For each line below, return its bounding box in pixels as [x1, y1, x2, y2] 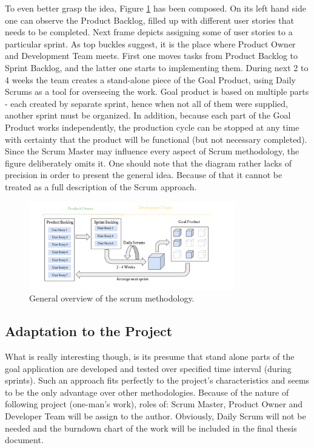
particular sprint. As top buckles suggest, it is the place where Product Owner [5, 37, 296, 50]
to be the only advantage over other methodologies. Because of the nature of [5, 385, 289, 398]
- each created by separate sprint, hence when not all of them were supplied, [5, 97, 289, 109]
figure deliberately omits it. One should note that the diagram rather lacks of [5, 156, 292, 169]
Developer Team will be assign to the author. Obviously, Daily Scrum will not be [5, 409, 306, 422]
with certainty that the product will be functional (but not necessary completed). [5, 133, 307, 145]
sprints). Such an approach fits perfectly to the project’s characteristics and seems [5, 374, 310, 387]
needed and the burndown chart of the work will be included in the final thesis [5, 421, 297, 434]
